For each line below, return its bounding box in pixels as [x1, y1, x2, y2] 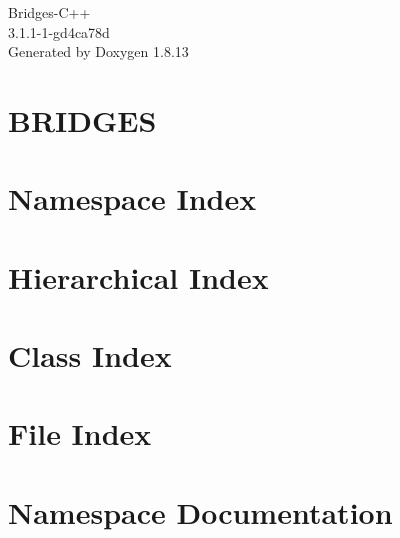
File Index [8, 413, 152, 454]
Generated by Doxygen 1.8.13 [8, 41, 189, 62]
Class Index [8, 335, 172, 376]
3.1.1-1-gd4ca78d [8, 21, 110, 42]
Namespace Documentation [8, 491, 393, 532]
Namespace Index [8, 178, 257, 219]
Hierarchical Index [8, 256, 269, 297]
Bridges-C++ [8, 2, 91, 22]
